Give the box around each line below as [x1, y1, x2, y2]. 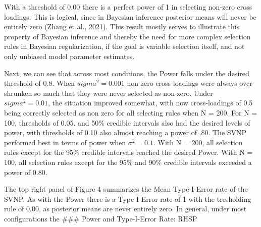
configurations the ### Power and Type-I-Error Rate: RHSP [4, 213, 197, 223]
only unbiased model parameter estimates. [4, 50, 135, 61]
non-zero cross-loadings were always [127, 78, 237, 88]
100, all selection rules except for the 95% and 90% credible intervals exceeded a [4, 156, 252, 167]
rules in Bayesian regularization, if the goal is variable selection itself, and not [4, 41, 245, 51]
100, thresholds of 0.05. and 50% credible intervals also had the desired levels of [4, 117, 250, 128]
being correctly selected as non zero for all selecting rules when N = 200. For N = [4, 107, 257, 118]
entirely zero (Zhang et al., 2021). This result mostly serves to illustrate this [4, 21, 240, 32]
